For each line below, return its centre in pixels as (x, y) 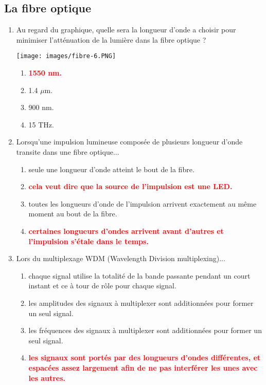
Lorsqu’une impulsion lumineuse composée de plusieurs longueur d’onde (129, 142)
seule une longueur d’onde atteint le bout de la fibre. (111, 169)
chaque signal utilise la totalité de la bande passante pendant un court (139, 275)
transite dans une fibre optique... (68, 152)
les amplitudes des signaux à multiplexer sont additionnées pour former (141, 302)
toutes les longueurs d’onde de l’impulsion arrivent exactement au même (143, 203)
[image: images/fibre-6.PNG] (66, 56)
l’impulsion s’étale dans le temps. (88, 241)
